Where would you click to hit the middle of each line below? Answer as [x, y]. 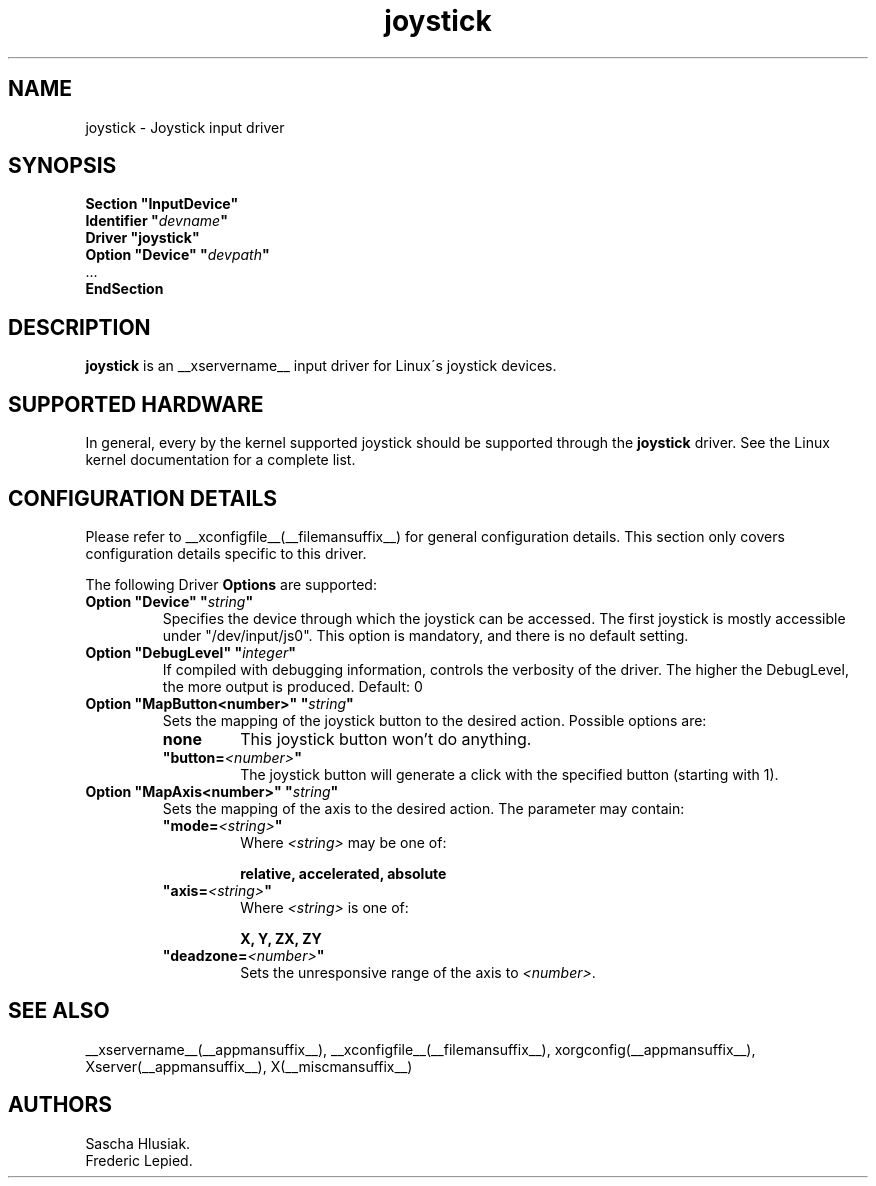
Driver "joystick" [142, 238]
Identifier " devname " [156, 221]
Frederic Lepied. [139, 1160]
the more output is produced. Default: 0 [292, 686]
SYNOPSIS [62, 166]
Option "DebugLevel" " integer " [191, 652]
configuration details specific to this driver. [226, 553]
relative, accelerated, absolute [343, 873]
